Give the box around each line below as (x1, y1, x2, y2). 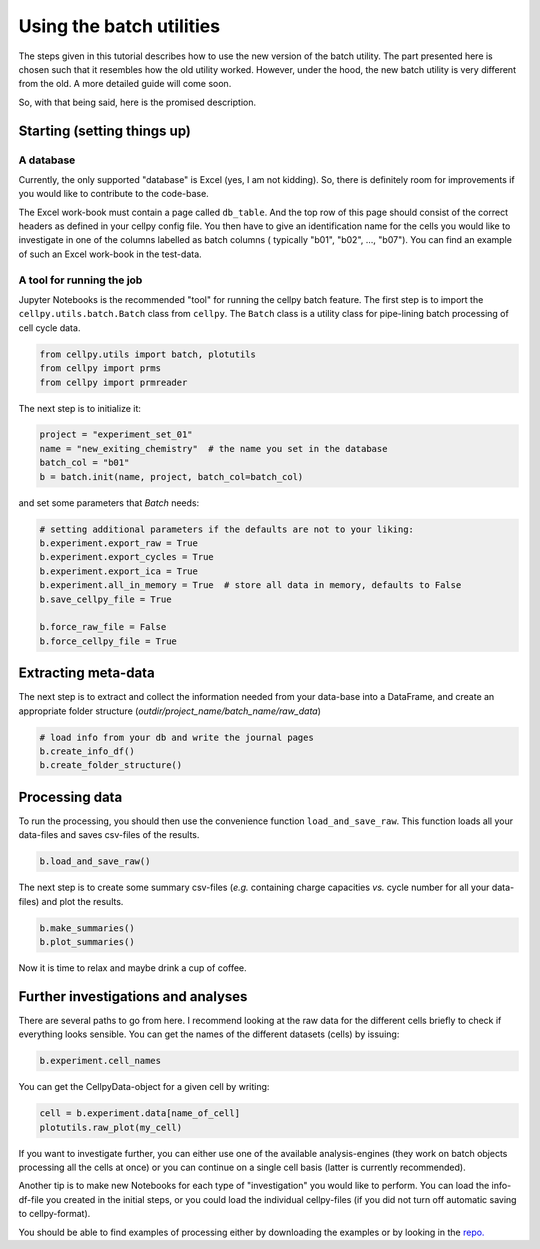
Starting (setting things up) (18, 122, 192, 139)
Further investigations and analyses (18, 988, 248, 1005)
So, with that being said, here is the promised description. (18, 96, 257, 108)
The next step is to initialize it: (18, 402, 142, 414)
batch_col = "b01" (39, 457, 130, 469)
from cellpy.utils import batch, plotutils (39, 348, 257, 360)
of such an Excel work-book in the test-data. (18, 248, 202, 260)
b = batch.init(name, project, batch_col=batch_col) (39, 471, 304, 482)
